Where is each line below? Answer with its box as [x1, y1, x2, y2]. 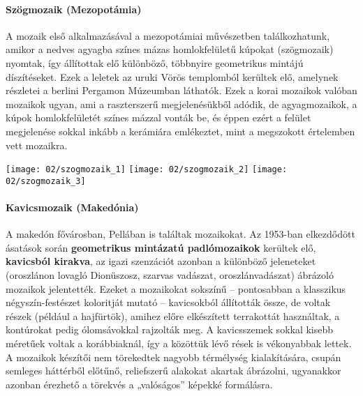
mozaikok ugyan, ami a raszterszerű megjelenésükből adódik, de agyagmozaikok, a [6, 96, 357, 111]
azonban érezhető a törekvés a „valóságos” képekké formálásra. [6, 376, 273, 391]
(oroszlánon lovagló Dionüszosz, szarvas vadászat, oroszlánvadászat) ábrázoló [6, 268, 334, 282]
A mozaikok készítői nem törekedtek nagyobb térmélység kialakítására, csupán [6, 349, 341, 364]
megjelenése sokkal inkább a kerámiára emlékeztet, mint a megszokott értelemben [6, 123, 355, 138]
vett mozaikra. [6, 137, 68, 152]
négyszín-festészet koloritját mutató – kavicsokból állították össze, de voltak [6, 295, 331, 310]
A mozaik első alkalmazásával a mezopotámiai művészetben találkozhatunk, [6, 28, 330, 43]
